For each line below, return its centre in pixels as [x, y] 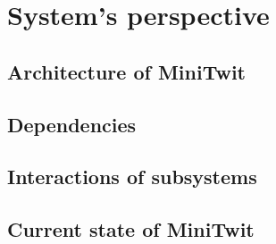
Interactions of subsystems [132, 177]
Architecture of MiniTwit [126, 71]
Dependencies [72, 124]
